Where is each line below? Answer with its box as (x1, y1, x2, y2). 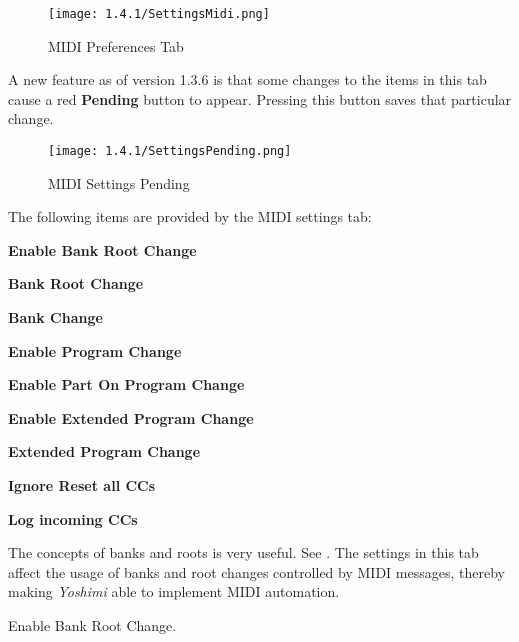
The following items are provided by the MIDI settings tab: (8, 206, 372, 227)
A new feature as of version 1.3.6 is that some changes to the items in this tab (8, 69, 487, 90)
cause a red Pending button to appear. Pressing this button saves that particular (8, 88, 512, 109)
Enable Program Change (8, 340, 182, 361)
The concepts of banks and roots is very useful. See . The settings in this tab (8, 542, 479, 563)
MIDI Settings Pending (48, 172, 190, 193)
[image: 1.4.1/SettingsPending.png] (48, 144, 292, 159)
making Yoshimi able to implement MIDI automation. (8, 581, 340, 602)
